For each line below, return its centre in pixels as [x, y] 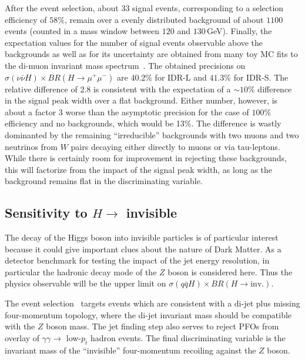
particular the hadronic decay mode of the [81, 271]
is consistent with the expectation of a [162, 89]
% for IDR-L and [176, 77]
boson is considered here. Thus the [230, 271]
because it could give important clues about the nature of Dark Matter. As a [143, 249]
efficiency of [26, 19]
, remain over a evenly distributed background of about [164, 19]
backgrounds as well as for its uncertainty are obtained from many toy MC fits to [151, 54]
